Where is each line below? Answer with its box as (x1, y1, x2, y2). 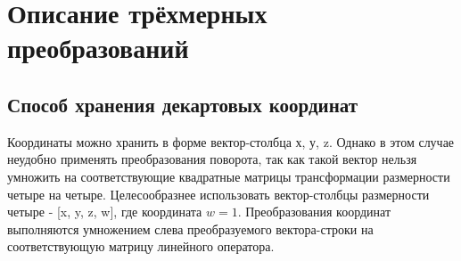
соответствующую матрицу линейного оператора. (7, 237, 275, 256)
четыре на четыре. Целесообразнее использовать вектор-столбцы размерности (7, 184, 430, 203)
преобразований (7, 29, 189, 66)
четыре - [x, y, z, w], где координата (7, 202, 202, 221)
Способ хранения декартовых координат (7, 90, 358, 118)
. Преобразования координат (237, 202, 391, 221)
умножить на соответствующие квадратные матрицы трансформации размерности (7, 167, 450, 185)
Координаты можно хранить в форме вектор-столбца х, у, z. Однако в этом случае (7, 132, 455, 151)
